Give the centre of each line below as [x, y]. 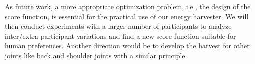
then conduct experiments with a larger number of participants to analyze [118, 26]
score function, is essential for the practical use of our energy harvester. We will [127, 16]
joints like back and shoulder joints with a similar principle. [96, 55]
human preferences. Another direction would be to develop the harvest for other [127, 46]
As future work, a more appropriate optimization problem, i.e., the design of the [128, 6]
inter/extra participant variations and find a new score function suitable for [120, 36]
